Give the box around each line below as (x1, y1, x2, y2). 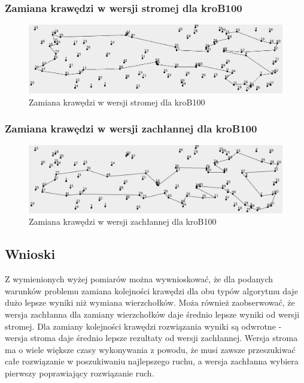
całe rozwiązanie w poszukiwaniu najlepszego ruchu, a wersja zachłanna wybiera (5, 355, 299, 367)
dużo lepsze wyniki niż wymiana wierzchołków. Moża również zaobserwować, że (5, 296, 295, 309)
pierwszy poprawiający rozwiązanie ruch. (5, 367, 154, 379)
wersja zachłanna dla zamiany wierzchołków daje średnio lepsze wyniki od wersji (5, 308, 300, 321)
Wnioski (5, 245, 56, 263)
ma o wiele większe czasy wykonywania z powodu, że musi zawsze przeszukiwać (5, 343, 296, 355)
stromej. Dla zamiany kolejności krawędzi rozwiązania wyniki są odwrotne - (5, 319, 282, 332)
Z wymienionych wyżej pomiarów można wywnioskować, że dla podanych (5, 273, 273, 285)
